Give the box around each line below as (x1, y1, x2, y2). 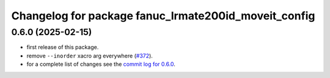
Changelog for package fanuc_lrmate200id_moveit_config (11, 9, 315, 22)
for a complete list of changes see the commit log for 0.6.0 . (26, 60, 175, 68)
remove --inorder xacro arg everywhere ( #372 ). (26, 52, 153, 59)
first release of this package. (26, 44, 99, 51)
